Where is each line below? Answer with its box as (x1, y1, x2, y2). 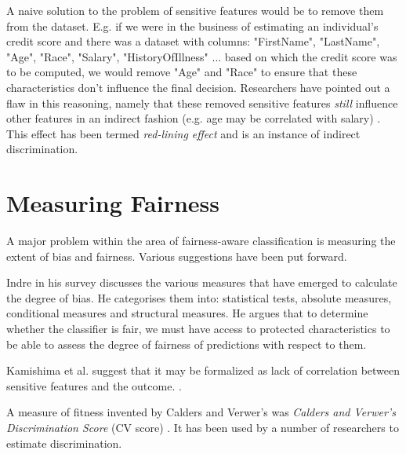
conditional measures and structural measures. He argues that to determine (6, 305, 368, 321)
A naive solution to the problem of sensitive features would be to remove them (6, 2, 384, 18)
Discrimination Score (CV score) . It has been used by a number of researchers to (6, 419, 399, 435)
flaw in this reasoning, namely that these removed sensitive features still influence (6, 94, 398, 111)
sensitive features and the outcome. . (6, 377, 182, 394)
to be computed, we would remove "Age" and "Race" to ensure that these (6, 64, 357, 80)
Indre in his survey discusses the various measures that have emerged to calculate (6, 274, 397, 291)
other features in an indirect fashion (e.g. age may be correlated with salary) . (6, 110, 381, 126)
